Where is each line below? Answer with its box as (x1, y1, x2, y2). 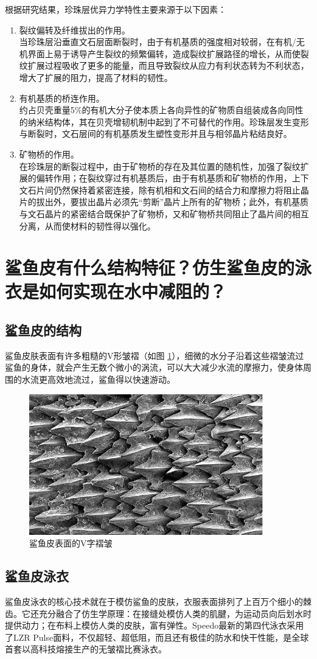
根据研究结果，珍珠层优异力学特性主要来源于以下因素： (5, 3, 226, 15)
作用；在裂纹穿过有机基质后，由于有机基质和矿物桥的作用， (53, 172, 292, 184)
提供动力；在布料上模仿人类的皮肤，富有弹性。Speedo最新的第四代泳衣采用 (5, 619, 304, 632)
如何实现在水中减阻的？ (39, 279, 227, 304)
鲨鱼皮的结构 (5, 321, 82, 340)
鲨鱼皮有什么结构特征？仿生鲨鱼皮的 (5, 255, 295, 280)
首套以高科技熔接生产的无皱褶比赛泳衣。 (5, 643, 167, 655)
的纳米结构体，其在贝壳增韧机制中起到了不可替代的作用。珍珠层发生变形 (19, 115, 309, 128)
